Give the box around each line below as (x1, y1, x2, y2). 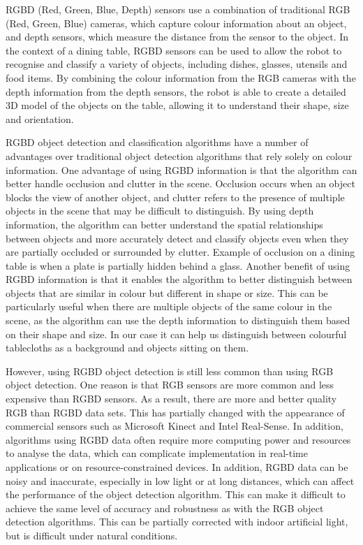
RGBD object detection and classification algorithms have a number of (6, 135, 309, 150)
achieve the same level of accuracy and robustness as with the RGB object (6, 500, 324, 515)
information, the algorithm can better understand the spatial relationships (6, 217, 323, 231)
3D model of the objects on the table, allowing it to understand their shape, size (6, 98, 349, 112)
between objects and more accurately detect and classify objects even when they (6, 231, 349, 245)
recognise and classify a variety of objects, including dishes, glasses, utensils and (6, 57, 348, 71)
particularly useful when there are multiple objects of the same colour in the (6, 299, 332, 314)
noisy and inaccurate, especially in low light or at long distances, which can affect (6, 473, 355, 488)
